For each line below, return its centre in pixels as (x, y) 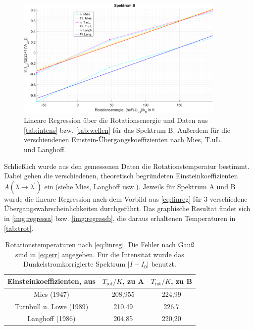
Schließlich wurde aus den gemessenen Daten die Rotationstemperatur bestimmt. (127, 166)
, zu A (133, 281)
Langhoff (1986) (51, 318)
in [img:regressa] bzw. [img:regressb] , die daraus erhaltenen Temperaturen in (120, 218)
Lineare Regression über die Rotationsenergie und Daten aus (116, 120)
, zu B (181, 281)
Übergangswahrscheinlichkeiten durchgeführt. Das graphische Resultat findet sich (127, 208)
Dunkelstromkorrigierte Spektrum (74, 264)
